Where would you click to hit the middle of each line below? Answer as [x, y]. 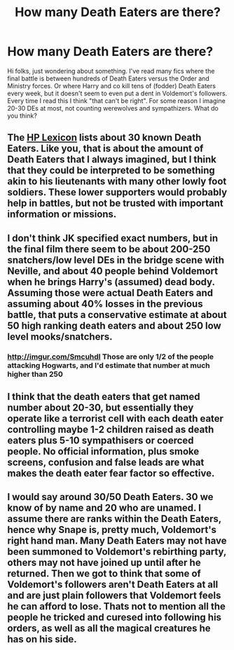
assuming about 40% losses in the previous [105, 304]
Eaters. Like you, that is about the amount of [105, 149]
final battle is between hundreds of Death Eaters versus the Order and [109, 78]
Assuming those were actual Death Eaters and [110, 292]
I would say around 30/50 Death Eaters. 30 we [110, 497]
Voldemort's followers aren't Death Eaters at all [113, 585]
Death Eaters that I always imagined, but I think [112, 159]
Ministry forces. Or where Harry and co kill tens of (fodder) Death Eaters [111, 85]
